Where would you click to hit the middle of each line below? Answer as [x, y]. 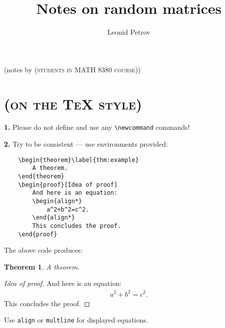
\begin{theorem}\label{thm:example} [79, 160]
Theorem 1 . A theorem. [42, 266]
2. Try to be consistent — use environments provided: [86, 144]
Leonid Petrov [129, 32]
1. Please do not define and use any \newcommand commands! [97, 127]
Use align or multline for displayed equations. [76, 320]
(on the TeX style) [73, 103]
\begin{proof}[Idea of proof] [68, 185]
